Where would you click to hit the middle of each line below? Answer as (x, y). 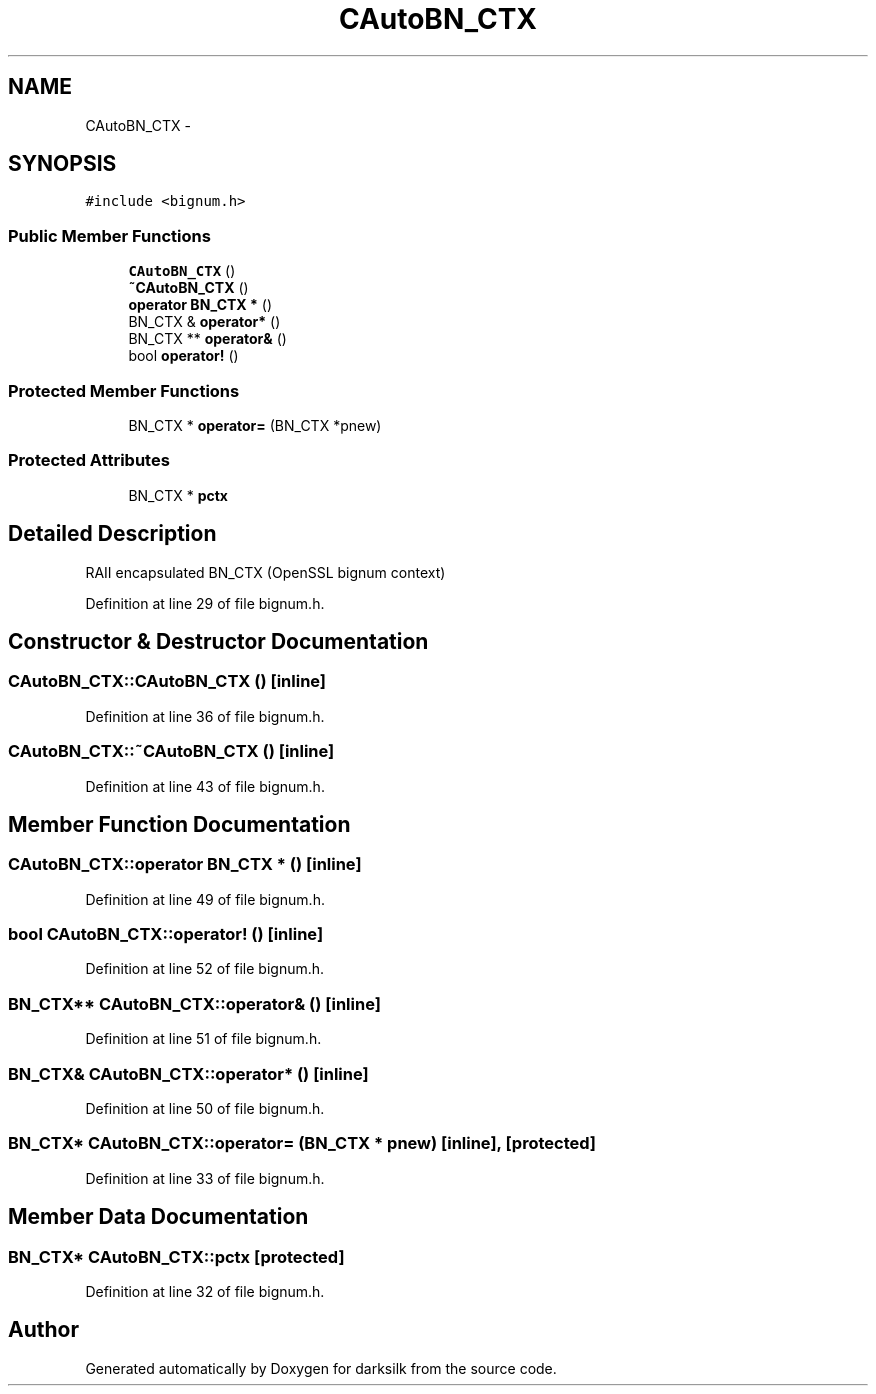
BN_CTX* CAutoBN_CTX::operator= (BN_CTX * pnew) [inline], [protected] (302, 1143)
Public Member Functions (109, 235)
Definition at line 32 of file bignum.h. (205, 1291)
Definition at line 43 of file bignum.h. (205, 786)
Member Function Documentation (179, 824)
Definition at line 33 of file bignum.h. (205, 1178)
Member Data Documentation (158, 1217)
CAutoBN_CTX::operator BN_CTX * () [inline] (185, 864)
